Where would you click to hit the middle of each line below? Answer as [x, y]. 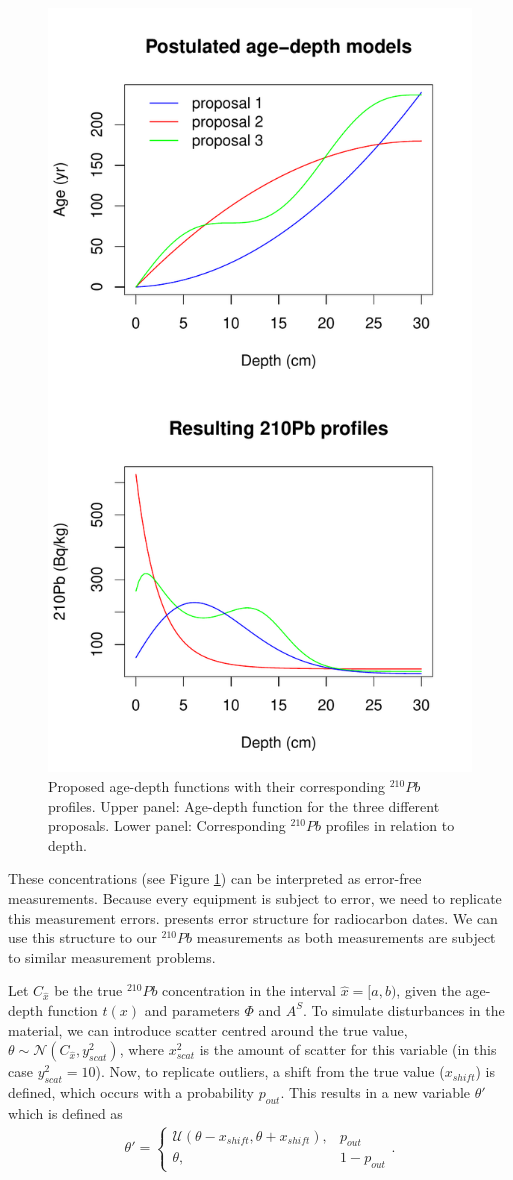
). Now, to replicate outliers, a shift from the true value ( [270, 1071]
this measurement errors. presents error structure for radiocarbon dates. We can [253, 917]
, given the [428, 990]
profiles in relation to [390, 825]
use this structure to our [82, 937]
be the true [88, 990]
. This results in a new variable [375, 1091]
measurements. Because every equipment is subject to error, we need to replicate [255, 897]
